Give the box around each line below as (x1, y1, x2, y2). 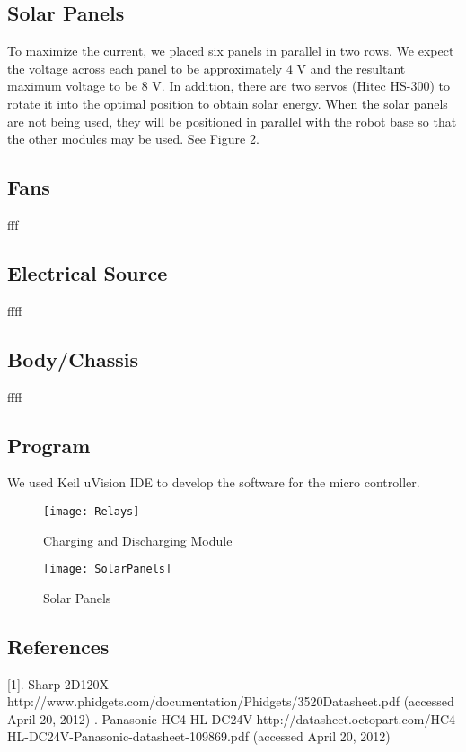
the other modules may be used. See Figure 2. (7, 129, 259, 148)
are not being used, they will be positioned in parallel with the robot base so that (7, 111, 457, 130)
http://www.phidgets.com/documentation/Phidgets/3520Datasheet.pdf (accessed (7, 692, 454, 711)
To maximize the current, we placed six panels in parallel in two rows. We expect (7, 41, 454, 60)
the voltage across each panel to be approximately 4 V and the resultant (7, 58, 406, 77)
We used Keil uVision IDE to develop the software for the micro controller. (7, 473, 420, 492)
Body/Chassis (7, 345, 139, 372)
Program (7, 431, 91, 459)
